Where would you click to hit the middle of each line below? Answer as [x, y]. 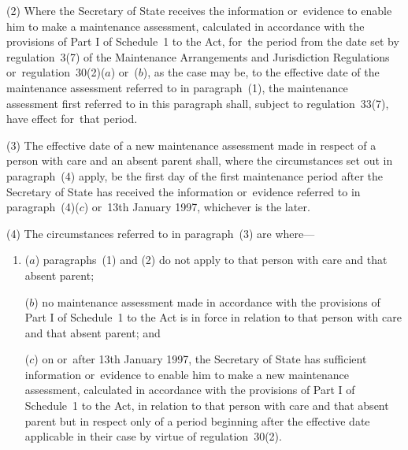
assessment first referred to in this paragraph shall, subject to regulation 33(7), [198, 103]
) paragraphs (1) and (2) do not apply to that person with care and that [211, 260]
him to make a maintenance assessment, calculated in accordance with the [185, 26]
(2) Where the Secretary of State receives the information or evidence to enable [199, 10]
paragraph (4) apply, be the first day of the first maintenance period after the [195, 175]
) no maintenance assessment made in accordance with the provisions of [207, 301]
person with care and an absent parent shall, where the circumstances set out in [200, 160]
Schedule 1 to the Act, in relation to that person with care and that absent [207, 405]
